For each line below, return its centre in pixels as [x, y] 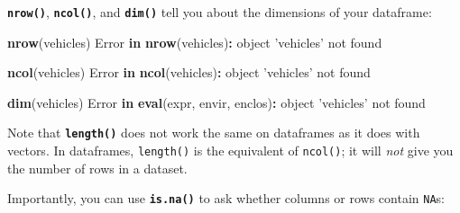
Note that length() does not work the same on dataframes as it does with [214, 133]
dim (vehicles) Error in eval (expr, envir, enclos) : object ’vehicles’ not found [216, 102]
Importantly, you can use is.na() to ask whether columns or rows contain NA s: [226, 198]
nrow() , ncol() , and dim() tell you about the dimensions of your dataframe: [220, 12]
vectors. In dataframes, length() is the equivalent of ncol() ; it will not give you [230, 151]
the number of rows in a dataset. [97, 168]
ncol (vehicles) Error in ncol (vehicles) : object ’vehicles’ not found [189, 72]
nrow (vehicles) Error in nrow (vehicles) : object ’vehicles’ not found [195, 42]
